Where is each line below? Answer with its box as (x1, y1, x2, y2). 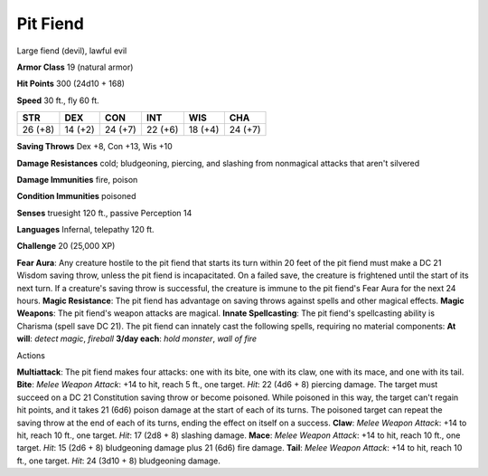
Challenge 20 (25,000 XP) (16, 241, 116, 252)
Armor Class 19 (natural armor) (16, 62, 134, 72)
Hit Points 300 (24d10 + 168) (16, 78, 126, 90)
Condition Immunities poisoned (16, 191, 136, 202)
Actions (16, 349, 45, 361)
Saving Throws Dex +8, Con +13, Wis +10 (16, 141, 174, 152)
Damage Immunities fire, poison (16, 174, 138, 185)
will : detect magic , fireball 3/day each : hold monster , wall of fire (16, 333, 258, 344)
